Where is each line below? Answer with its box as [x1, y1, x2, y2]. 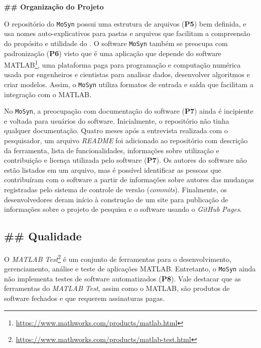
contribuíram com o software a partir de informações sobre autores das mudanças [4, 174, 254, 185]
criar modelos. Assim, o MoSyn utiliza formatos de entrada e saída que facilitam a [4, 79, 253, 89]
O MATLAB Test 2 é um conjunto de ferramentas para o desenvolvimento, [4, 252, 231, 264]
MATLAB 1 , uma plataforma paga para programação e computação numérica [4, 58, 241, 70]
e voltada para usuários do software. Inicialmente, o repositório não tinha [4, 115, 229, 126]
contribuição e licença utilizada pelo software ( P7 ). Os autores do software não [4, 155, 247, 165]
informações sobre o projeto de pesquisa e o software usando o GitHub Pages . [4, 204, 242, 214]
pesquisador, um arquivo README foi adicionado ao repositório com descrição [4, 135, 248, 146]
